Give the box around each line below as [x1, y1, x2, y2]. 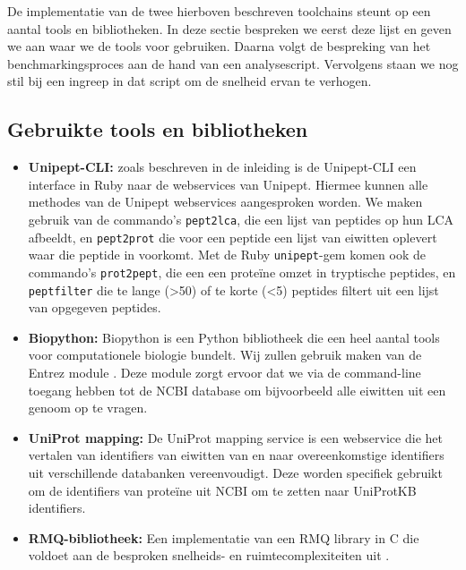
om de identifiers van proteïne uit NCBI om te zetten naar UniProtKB [28, 481, 417, 499]
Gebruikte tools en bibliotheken [7, 115, 308, 143]
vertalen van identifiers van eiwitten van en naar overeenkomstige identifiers [28, 446, 444, 464]
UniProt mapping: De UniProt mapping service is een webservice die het [28, 428, 443, 447]
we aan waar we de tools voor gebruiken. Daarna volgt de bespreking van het [7, 37, 431, 55]
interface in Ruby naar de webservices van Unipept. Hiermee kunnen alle [28, 174, 428, 193]
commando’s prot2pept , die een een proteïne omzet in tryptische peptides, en [28, 262, 456, 281]
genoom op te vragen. [28, 398, 148, 417]
